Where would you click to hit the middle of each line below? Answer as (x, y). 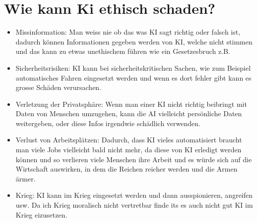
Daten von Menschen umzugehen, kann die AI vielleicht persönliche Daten (129, 113)
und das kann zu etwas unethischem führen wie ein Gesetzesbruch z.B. (123, 51)
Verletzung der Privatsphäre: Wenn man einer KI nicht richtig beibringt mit (131, 104)
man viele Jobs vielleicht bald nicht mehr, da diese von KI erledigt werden (128, 150)
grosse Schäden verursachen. (59, 87)
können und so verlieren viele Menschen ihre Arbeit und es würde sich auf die (134, 159)
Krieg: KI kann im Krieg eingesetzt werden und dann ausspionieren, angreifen (134, 195)
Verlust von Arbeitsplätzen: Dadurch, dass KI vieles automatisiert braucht (129, 140)
